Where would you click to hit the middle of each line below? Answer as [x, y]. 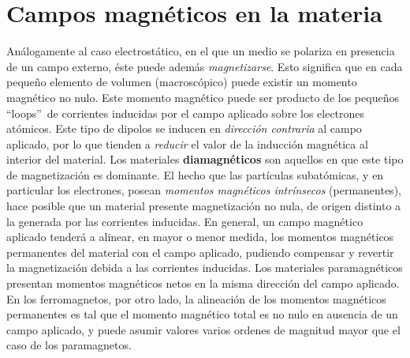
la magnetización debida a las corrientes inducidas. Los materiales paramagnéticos [205, 268]
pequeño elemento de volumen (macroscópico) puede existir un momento [182, 82]
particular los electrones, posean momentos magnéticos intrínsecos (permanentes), [204, 190]
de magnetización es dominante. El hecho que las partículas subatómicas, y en [195, 174]
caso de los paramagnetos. [69, 345]
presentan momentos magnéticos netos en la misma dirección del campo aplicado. [203, 283]
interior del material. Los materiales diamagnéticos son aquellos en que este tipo [205, 159]
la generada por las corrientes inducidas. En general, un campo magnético [185, 221]
